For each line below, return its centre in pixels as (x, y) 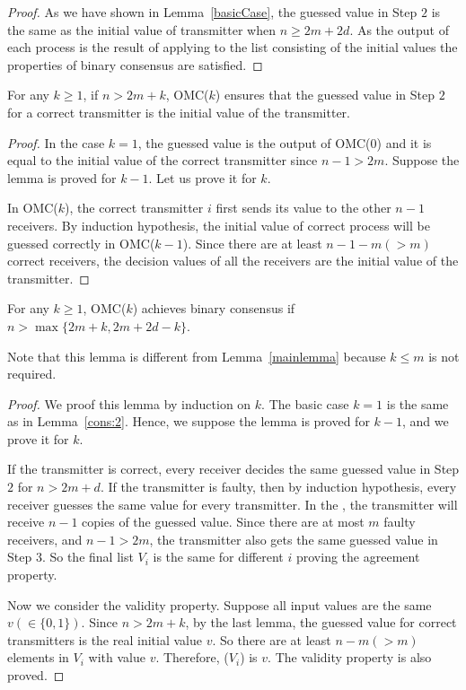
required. (32, 374)
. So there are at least (272, 639)
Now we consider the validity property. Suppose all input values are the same (220, 604)
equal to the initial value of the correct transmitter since (163, 160)
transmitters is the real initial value (105, 639)
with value (117, 657)
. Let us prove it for (202, 177)
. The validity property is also (350, 657)
